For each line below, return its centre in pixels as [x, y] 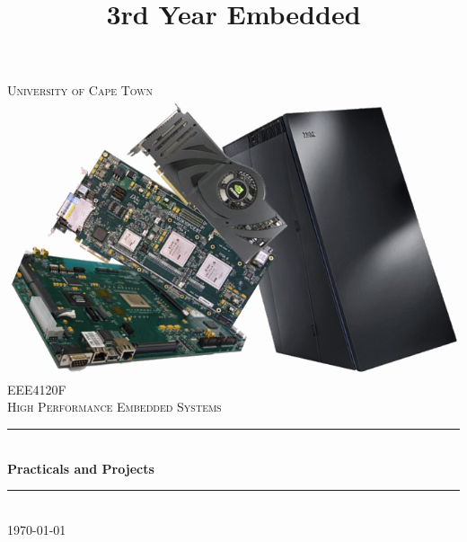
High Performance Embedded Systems [115, 407]
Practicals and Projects [81, 468]
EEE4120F [37, 389]
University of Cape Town [80, 90]
